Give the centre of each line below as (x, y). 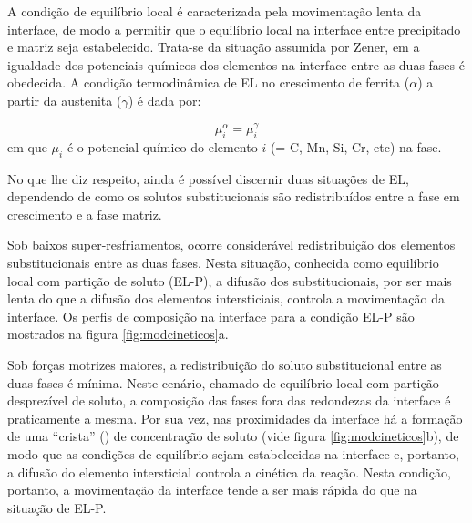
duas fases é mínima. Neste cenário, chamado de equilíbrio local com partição (223, 382)
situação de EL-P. (57, 507)
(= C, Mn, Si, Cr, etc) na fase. (356, 146)
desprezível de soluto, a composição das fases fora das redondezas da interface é (229, 400)
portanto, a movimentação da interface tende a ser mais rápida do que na (212, 490)
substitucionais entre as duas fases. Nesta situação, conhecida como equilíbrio (223, 262)
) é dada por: (164, 100)
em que (27, 146)
